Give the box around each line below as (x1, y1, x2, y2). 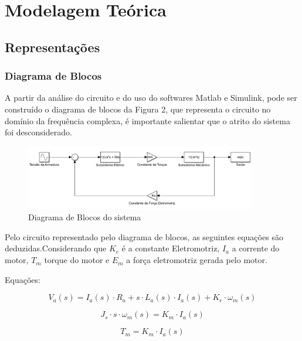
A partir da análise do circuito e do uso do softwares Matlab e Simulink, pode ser (5, 91, 297, 104)
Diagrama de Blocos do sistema (28, 211, 141, 223)
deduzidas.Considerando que (5, 242, 107, 254)
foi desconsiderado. (5, 126, 72, 138)
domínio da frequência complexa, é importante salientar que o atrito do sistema (5, 114, 290, 127)
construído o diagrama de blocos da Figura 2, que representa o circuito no (5, 103, 271, 115)
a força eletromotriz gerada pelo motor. (126, 254, 267, 266)
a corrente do (232, 242, 280, 254)
